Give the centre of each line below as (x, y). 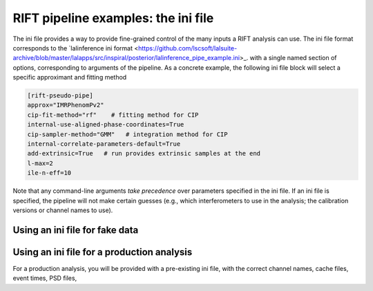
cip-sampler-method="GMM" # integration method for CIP (127, 134)
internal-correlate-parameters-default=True (104, 144)
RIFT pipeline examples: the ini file (113, 18)
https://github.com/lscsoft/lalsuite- (188, 48)
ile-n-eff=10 (49, 173)
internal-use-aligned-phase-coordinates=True (106, 125)
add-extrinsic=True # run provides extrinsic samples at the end (144, 153)
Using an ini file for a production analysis (103, 252)
